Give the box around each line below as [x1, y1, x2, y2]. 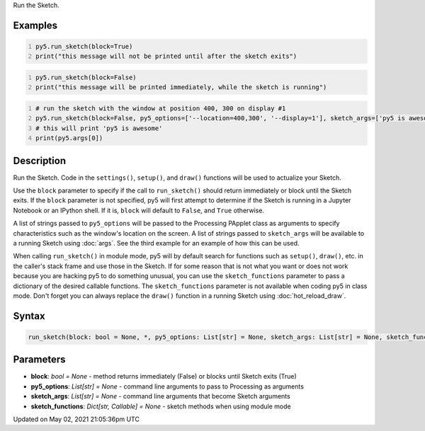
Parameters [13, 354, 66, 366]
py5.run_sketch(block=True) [35, 42, 133, 50]
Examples [13, 19, 58, 31]
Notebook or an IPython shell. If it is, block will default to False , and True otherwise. [13, 206, 265, 214]
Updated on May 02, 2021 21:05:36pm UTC [13, 415, 140, 423]
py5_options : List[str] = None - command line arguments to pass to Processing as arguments [30, 382, 305, 391]
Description [13, 154, 67, 166]
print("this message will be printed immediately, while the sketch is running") [35, 84, 327, 91]
